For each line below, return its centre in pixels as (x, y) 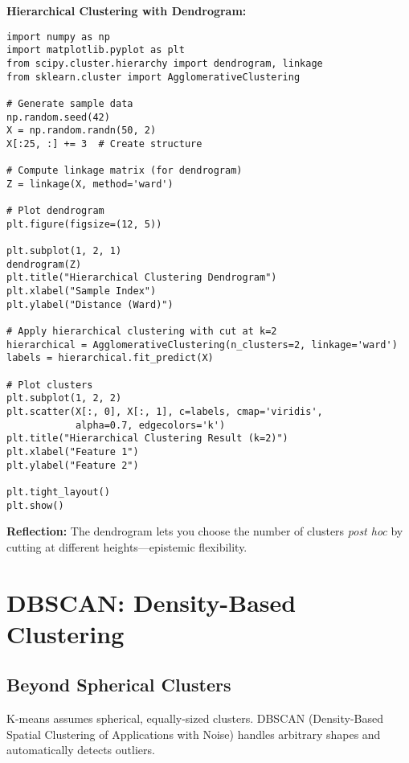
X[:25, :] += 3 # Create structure (104, 144)
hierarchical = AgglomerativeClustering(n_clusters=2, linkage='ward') (202, 345)
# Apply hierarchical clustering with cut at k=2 (142, 332)
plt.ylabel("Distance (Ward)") (90, 304)
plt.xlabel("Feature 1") (73, 451)
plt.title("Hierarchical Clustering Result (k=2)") (147, 439)
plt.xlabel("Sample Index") (82, 291)
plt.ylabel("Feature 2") (73, 465)
